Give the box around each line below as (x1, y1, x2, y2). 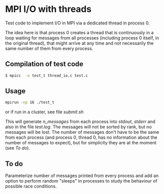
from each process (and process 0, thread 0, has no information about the (5, 134, 158, 140)
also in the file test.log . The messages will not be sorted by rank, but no (5, 124, 152, 130)
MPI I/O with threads (5, 3, 92, 15)
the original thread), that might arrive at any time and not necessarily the (5, 40, 154, 46)
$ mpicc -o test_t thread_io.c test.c (5, 73, 88, 78)
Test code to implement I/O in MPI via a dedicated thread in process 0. (5, 20, 150, 26)
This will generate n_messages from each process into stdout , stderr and (5, 118, 156, 125)
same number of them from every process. (5, 45, 93, 51)
